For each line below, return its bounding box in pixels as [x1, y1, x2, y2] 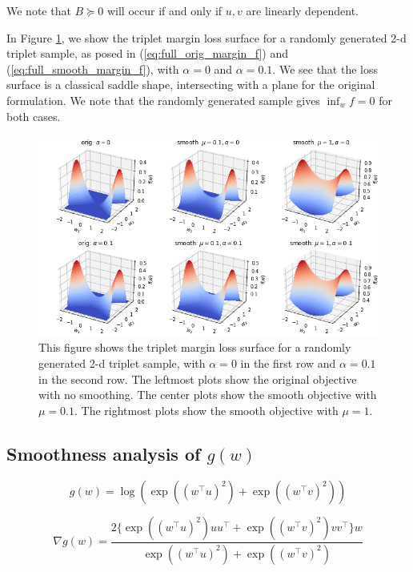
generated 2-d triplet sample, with [38, 355, 206, 372]
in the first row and [240, 355, 336, 372]
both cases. [6, 107, 61, 124]
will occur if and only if [106, 2, 223, 18]
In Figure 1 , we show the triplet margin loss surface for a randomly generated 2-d [6, 29, 407, 46]
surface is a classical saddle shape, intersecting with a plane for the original [6, 76, 375, 93]
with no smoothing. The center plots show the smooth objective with [38, 386, 377, 403]
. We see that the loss [272, 60, 379, 77]
